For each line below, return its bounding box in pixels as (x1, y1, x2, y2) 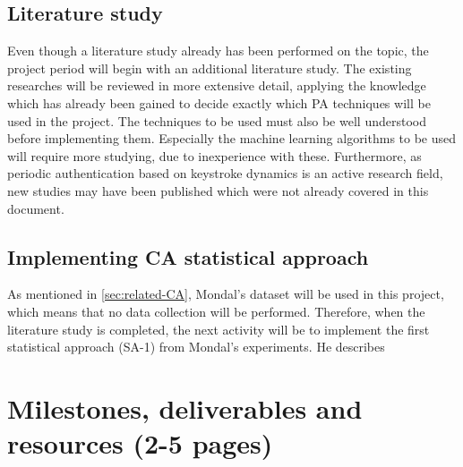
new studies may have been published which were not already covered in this (7, 181, 429, 200)
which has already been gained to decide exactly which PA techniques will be (7, 93, 431, 112)
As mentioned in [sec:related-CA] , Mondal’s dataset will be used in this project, (7, 284, 444, 303)
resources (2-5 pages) (7, 425, 273, 462)
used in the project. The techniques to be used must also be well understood (7, 111, 426, 130)
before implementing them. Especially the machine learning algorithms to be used (7, 129, 457, 148)
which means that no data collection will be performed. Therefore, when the (7, 301, 425, 320)
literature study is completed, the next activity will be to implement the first (7, 319, 430, 338)
